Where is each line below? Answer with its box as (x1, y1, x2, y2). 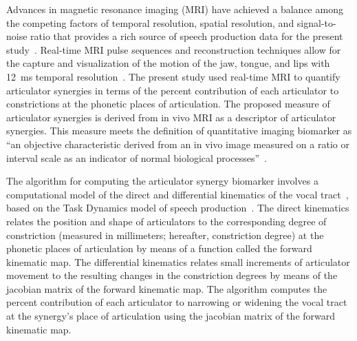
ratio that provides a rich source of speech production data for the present (30, 29, 343, 43)
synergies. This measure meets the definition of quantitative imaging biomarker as (6, 123, 352, 138)
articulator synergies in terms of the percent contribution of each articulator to (6, 83, 339, 97)
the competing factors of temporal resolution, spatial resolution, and (6, 15, 294, 30)
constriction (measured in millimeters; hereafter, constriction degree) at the (6, 227, 324, 242)
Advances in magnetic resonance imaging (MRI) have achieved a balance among (6, 2, 343, 16)
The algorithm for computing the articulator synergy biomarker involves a (6, 174, 318, 188)
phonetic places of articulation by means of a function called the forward (6, 241, 312, 256)
